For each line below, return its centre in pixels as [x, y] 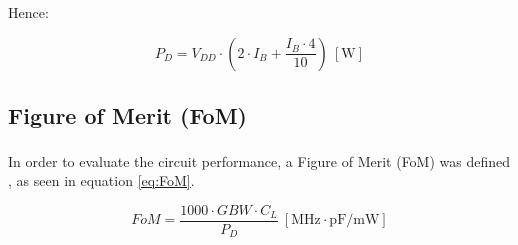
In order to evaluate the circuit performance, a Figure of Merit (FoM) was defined [259, 160]
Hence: [28, 12]
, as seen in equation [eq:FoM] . [101, 180]
